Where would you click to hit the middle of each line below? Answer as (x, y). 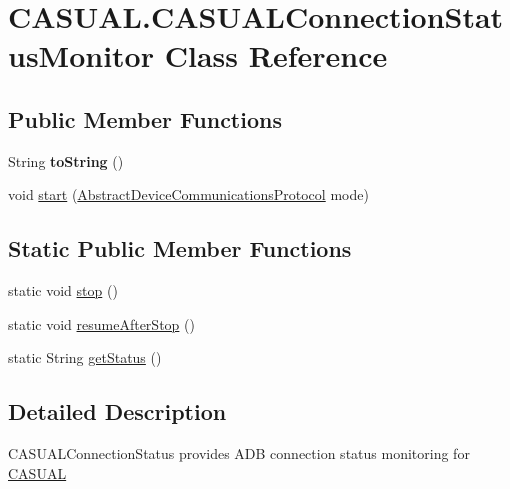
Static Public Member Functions (180, 248)
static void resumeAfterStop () (101, 323)
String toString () (66, 160)
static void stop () (63, 290)
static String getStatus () (85, 357)
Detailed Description (117, 411)
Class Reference (276, 55)
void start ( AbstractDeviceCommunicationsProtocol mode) (188, 194)
